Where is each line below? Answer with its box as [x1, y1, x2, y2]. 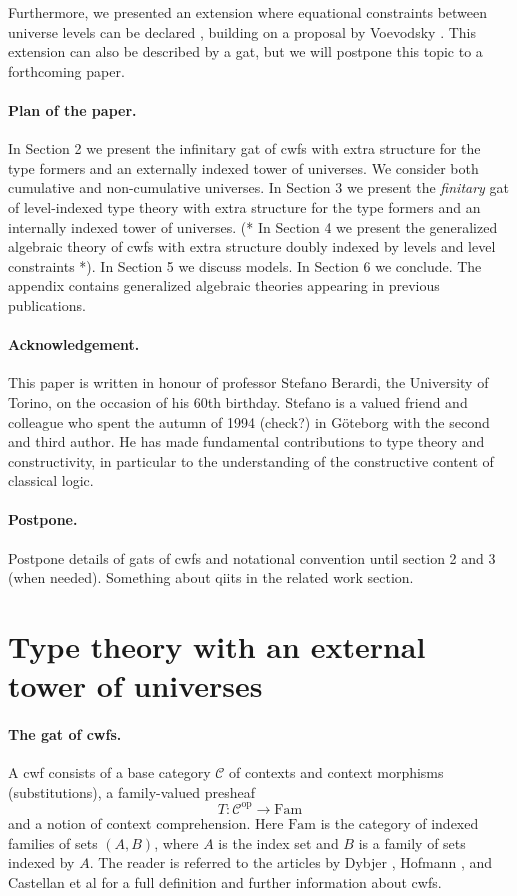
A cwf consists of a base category [8, 762, 211, 783]
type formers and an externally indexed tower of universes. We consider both [8, 157, 479, 178]
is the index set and [218, 832, 339, 853]
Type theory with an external [8, 626, 426, 667]
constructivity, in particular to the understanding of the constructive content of [8, 450, 494, 471]
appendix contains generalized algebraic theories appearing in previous [8, 275, 440, 296]
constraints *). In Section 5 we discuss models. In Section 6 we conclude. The [8, 255, 482, 276]
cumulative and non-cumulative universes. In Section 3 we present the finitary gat [8, 177, 510, 198]
